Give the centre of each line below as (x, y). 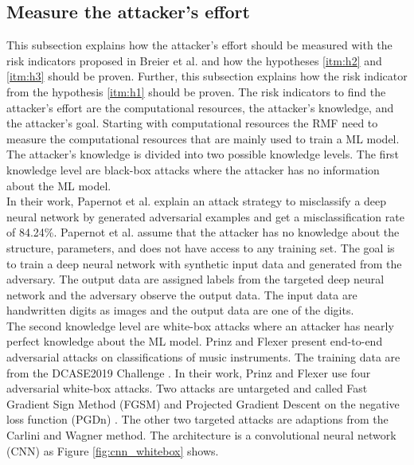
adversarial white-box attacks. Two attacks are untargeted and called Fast (187, 388)
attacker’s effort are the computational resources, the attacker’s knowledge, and (200, 107)
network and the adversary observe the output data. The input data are (182, 294)
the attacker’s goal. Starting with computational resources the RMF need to (192, 123)
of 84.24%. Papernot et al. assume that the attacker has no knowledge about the (203, 232)
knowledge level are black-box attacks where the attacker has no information (193, 169)
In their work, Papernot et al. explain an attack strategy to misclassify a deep (197, 201)
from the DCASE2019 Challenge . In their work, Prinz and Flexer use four (189, 372)
